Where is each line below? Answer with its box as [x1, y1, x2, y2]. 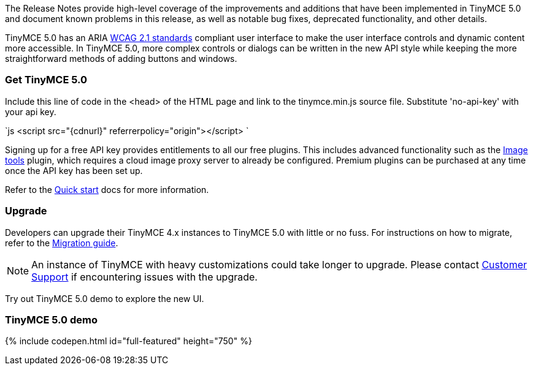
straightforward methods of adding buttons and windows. [5, 53, 237, 64]
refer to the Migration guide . [5, 237, 118, 248]
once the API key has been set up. [5, 165, 143, 176]
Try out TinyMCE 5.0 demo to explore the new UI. [5, 293, 204, 304]
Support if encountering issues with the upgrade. [31, 270, 258, 283]
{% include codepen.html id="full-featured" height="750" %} [5, 336, 252, 347]
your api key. [5, 106, 56, 117]
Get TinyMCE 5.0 [5, 74, 88, 86]
